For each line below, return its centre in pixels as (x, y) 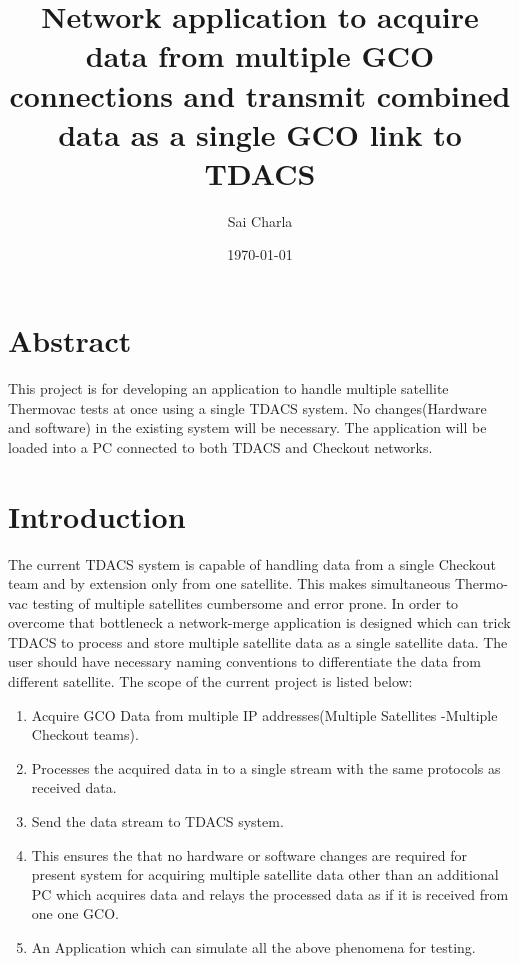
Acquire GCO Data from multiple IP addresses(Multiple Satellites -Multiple (264, 714)
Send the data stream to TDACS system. (157, 821)
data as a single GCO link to (260, 133)
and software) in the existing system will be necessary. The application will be (247, 427)
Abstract (70, 340)
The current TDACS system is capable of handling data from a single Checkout (252, 563)
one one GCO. (75, 913)
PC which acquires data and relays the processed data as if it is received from (270, 893)
